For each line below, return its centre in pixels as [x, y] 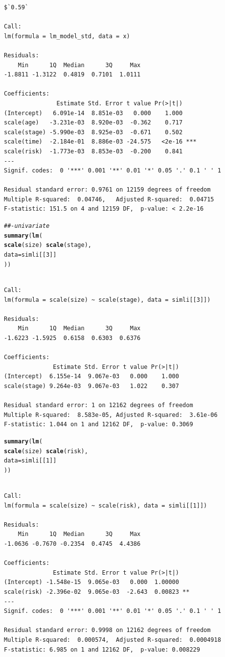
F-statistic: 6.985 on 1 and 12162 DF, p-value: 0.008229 [102, 649]
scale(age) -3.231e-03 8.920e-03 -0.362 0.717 [93, 123]
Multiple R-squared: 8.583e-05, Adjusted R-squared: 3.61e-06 [111, 415]
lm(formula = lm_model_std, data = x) [67, 36]
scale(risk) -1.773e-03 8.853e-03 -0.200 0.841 [93, 151]
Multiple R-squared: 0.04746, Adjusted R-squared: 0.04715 [109, 199]
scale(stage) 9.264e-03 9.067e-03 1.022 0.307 [91, 386]
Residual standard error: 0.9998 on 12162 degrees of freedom [107, 630]
